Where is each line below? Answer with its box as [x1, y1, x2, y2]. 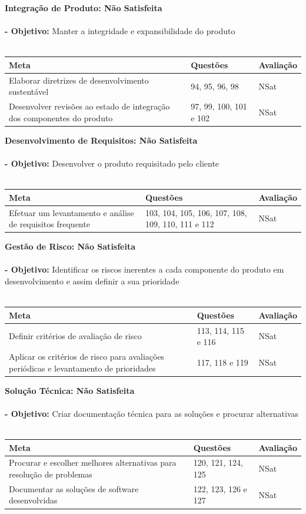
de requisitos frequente [9, 218, 90, 230]
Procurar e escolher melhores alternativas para [9, 456, 177, 469]
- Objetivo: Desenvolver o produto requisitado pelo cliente [5, 157, 219, 170]
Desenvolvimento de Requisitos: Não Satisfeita [5, 134, 198, 146]
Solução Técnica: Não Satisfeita [5, 384, 135, 396]
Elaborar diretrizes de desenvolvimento [9, 74, 149, 86]
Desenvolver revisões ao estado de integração [9, 100, 170, 112]
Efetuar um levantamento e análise [9, 206, 134, 218]
